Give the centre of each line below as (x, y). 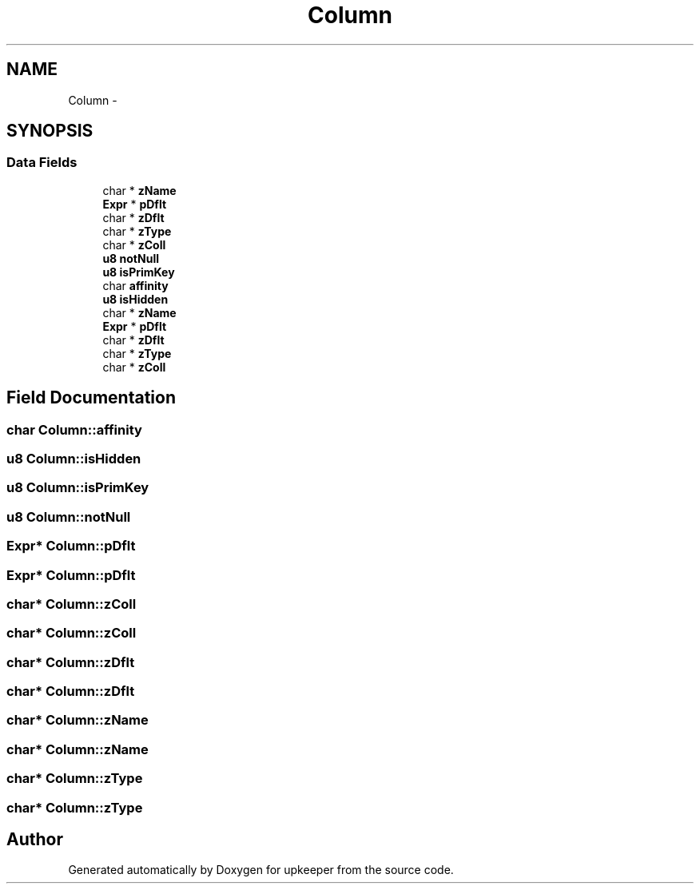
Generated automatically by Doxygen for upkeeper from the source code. (261, 870)
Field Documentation (91, 398)
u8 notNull (131, 258)
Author (35, 839)
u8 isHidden (135, 299)
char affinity (135, 285)
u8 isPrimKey (139, 272)
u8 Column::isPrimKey (78, 488)
